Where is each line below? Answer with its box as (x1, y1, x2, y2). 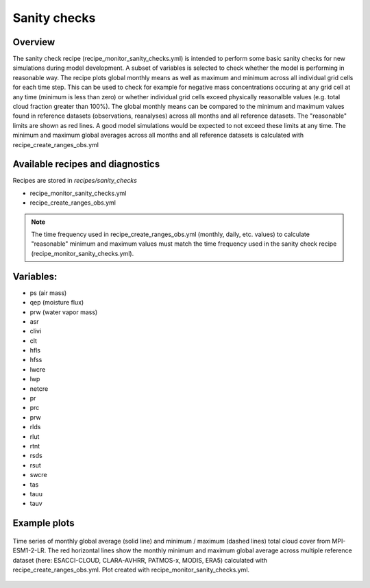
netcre (29, 384, 49, 393)
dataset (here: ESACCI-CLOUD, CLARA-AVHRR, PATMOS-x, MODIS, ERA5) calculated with (12, 556, 267, 564)
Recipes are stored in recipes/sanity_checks (12, 177, 137, 185)
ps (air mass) (29, 288, 67, 297)
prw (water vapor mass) (29, 308, 98, 316)
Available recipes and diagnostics (12, 158, 160, 170)
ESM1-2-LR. (12, 546, 47, 554)
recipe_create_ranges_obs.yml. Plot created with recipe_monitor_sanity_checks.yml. (12, 565, 250, 574)
